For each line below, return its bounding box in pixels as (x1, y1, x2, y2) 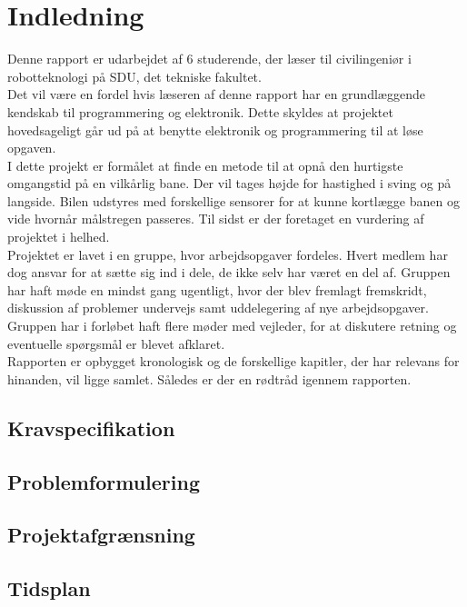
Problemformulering (7, 467, 201, 495)
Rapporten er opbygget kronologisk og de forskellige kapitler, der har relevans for (7, 352, 460, 371)
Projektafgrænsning (7, 521, 195, 549)
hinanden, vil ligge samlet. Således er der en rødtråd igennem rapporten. (7, 369, 412, 388)
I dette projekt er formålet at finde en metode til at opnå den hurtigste (7, 155, 403, 174)
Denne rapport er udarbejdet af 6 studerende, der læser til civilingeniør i (7, 49, 412, 68)
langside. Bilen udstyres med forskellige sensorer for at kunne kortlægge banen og (7, 191, 460, 210)
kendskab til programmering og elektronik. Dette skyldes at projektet (7, 102, 393, 121)
